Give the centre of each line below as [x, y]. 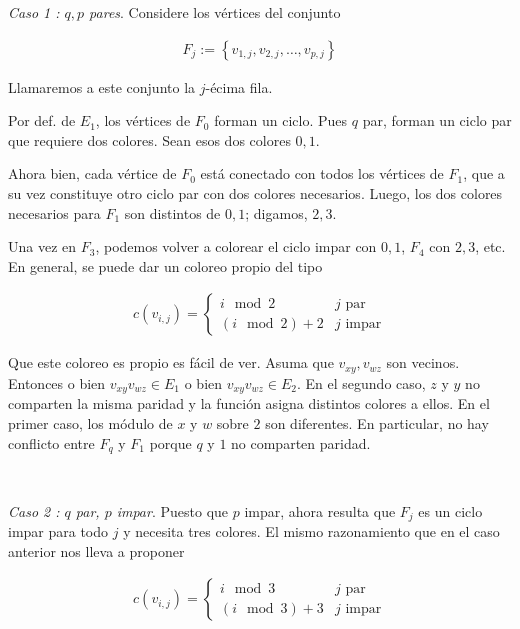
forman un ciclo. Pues [281, 120]
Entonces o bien [57, 382]
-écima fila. [239, 86]
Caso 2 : [34, 510]
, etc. [490, 246]
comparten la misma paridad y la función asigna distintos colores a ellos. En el [249, 403]
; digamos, [276, 212]
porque [170, 442]
